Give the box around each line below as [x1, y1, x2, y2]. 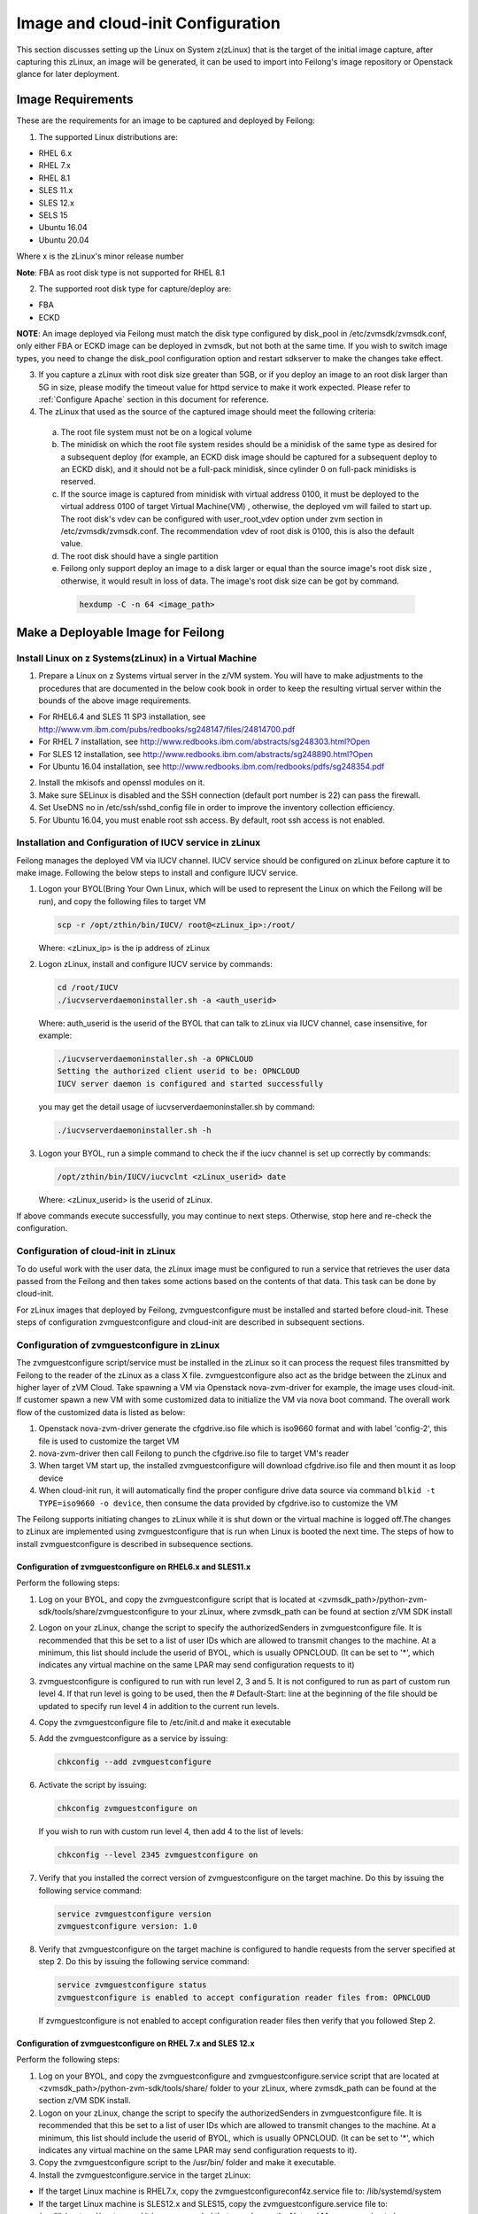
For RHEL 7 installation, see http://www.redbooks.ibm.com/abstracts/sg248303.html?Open [38, 736, 371, 747]
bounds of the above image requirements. [38, 695, 192, 706]
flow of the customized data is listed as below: [16, 1406, 186, 1417]
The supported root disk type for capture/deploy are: [38, 283, 232, 294]
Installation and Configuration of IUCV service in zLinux [16, 837, 261, 849]
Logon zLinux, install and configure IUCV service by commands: [38, 959, 274, 970]
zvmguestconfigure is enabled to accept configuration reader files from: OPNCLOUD [57, 1993, 431, 2002]
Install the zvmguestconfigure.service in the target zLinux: [38, 2170, 251, 2180]
